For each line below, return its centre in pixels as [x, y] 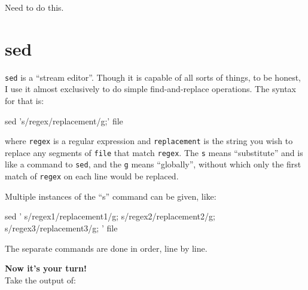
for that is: [25, 100]
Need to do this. [34, 7]
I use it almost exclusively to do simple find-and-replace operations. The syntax [151, 89]
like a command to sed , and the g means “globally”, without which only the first [153, 164]
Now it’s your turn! [46, 268]
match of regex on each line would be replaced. [92, 176]
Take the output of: [41, 280]
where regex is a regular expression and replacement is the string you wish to [149, 141]
